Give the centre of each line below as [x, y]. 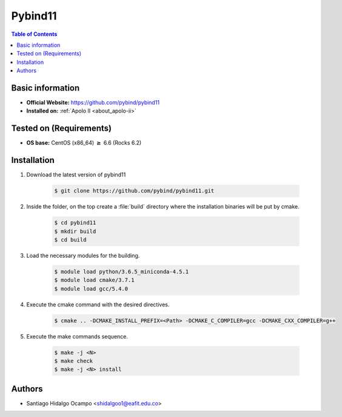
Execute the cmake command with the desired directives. [98, 305]
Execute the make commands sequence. [77, 336]
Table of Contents [34, 34]
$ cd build [70, 240]
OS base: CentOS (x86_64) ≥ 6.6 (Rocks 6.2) [84, 143]
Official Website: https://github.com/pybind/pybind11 [93, 103]
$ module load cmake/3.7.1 [94, 280]
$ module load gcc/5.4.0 [91, 288]
